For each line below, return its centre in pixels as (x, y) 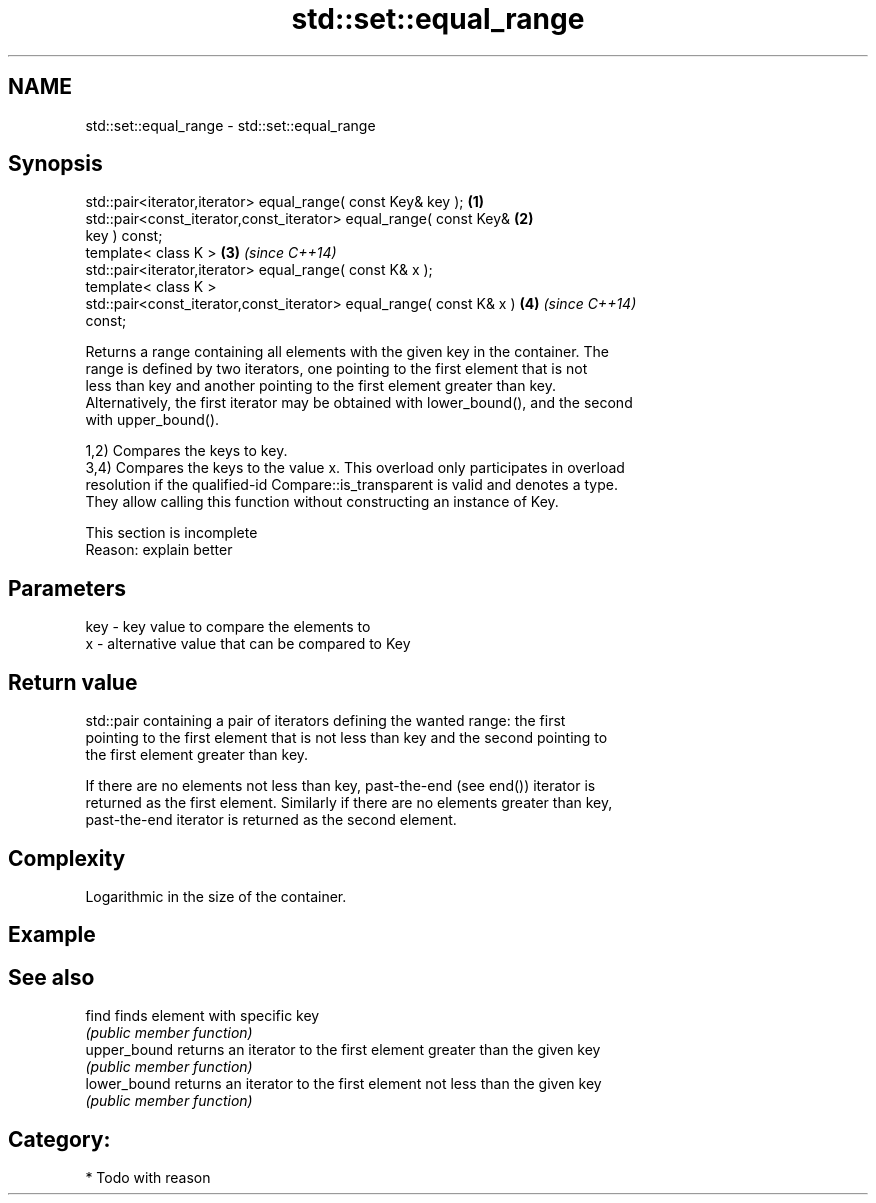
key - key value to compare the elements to (228, 627)
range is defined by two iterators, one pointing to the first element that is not (336, 369)
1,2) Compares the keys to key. (186, 451)
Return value (73, 682)
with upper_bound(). (152, 420)
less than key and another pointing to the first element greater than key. (320, 386)
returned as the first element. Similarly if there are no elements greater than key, (349, 803)
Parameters (67, 588)
